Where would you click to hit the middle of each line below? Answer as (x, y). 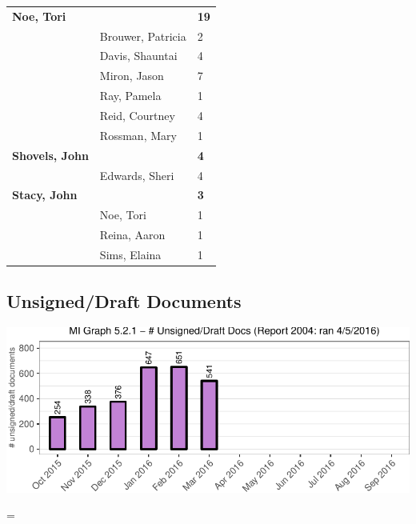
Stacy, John (45, 195)
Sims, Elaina (130, 254)
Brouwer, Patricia (143, 36)
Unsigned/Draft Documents (124, 301)
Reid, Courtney (137, 115)
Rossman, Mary (138, 135)
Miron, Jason (132, 76)
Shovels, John (50, 155)
